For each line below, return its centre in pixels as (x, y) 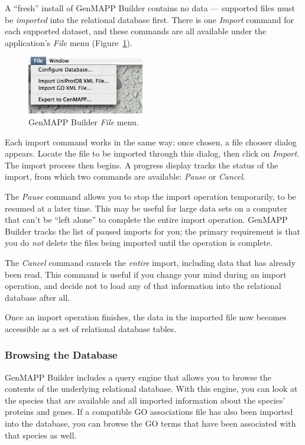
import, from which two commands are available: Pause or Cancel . (125, 176)
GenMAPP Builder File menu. (84, 121)
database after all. (38, 297)
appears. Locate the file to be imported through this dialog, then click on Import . (152, 153)
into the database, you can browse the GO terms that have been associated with (150, 423)
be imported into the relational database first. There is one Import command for (149, 19)
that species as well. (41, 435)
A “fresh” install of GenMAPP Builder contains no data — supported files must (150, 8)
